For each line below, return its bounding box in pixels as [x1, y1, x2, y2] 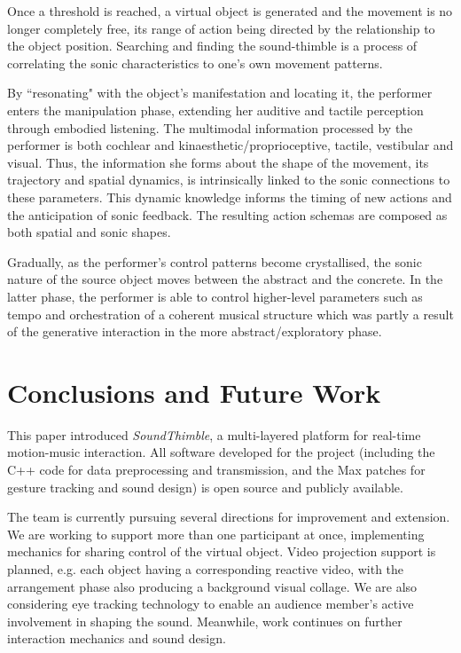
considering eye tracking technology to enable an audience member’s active [7, 594, 414, 613]
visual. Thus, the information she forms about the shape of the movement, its [7, 153, 429, 171]
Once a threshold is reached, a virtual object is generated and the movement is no [7, 2, 453, 20]
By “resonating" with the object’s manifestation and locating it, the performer [7, 83, 433, 102]
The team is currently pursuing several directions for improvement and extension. [7, 507, 450, 526]
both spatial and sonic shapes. [7, 223, 171, 241]
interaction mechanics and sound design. [7, 629, 226, 648]
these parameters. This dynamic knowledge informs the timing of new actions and [7, 187, 452, 206]
